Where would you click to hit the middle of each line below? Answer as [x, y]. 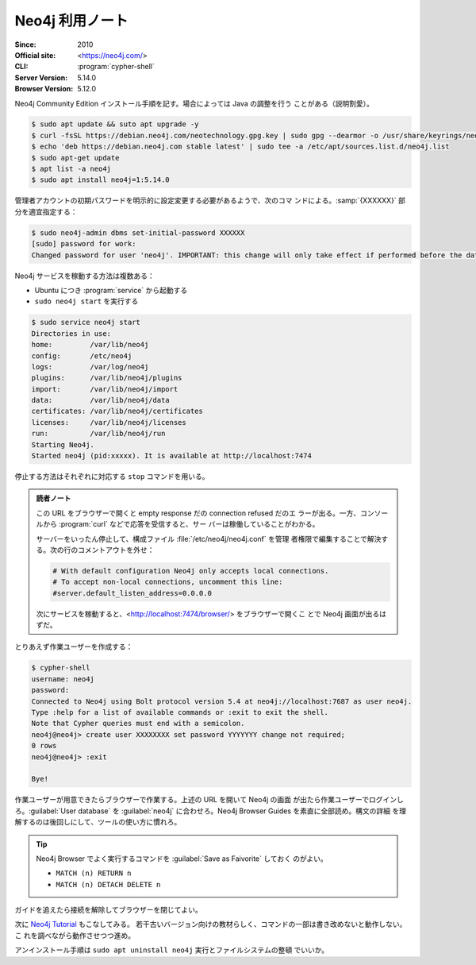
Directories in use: [71, 333]
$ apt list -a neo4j [71, 169]
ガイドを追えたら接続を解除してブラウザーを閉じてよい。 [108, 910]
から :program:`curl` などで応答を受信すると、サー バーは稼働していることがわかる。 [181, 524]
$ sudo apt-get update [75, 158]
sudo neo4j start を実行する [86, 301]
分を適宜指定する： [46, 211]
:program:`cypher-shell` [116, 67]
